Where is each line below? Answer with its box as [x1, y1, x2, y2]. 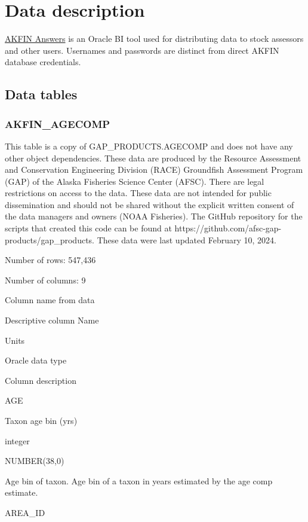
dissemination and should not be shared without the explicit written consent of [5, 198, 294, 210]
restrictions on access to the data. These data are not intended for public [5, 187, 272, 199]
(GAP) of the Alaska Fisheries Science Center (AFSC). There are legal [5, 175, 264, 187]
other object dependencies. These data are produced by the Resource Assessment [5, 151, 301, 164]
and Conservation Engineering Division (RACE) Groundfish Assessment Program [5, 163, 303, 176]
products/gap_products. [5, 233, 94, 246]
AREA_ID [5, 506, 45, 518]
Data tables [5, 85, 78, 103]
